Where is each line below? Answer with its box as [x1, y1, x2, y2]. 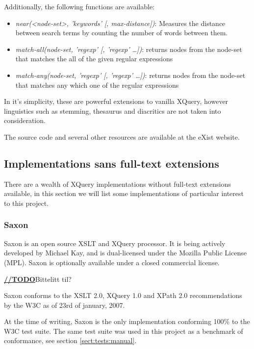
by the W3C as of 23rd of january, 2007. [4, 299, 125, 310]
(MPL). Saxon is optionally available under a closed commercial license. [4, 257, 220, 267]
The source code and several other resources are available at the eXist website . [4, 131, 240, 142]
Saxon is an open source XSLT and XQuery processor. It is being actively [4, 238, 226, 248]
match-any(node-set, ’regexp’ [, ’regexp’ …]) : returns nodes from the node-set [15, 70, 246, 80]
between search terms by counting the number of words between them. [15, 27, 228, 38]
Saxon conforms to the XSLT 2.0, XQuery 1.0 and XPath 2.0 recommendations [4, 290, 242, 300]
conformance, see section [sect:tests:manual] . [4, 335, 137, 346]
